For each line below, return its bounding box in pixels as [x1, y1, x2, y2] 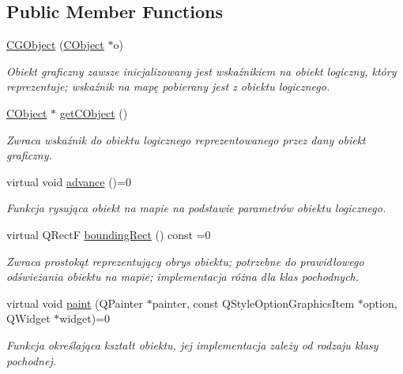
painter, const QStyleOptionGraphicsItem [152, 294, 355, 311]
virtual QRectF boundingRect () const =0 [6, 226, 211, 242]
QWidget [6, 310, 51, 327]
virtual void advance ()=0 [6, 173, 131, 189]
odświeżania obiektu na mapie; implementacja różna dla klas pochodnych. [6, 268, 360, 285]
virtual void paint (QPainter [6, 294, 143, 311]
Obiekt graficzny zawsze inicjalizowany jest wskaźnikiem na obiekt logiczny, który [6, 62, 397, 79]
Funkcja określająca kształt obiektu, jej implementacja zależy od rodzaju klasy [6, 336, 379, 353]
